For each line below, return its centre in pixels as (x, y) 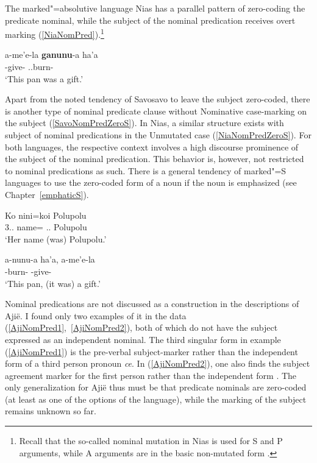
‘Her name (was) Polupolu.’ (56, 239)
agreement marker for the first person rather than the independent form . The (151, 375)
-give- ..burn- (29, 67)
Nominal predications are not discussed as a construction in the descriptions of (152, 304)
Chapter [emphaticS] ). (47, 194)
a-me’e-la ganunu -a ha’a (52, 55)
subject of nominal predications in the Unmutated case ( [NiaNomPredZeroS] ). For (158, 135)
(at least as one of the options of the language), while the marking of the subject (156, 399)
